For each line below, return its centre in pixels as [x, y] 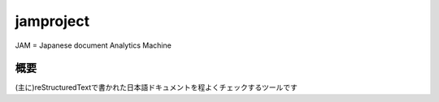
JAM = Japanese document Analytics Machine [93, 45]
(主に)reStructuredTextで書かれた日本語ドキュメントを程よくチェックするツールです [156, 87]
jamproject [52, 21]
